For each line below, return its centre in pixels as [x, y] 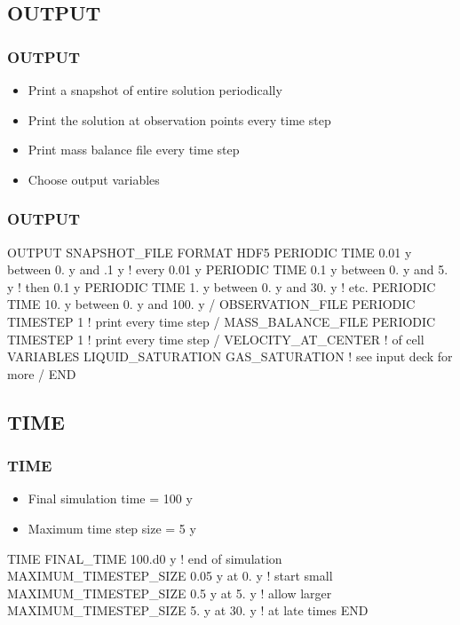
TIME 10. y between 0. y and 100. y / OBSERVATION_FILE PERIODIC [211, 304]
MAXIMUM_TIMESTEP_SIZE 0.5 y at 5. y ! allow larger [170, 593]
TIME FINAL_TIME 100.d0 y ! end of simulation [145, 558]
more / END [42, 373]
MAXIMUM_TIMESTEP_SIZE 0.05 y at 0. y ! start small [170, 576]
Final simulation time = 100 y [110, 498]
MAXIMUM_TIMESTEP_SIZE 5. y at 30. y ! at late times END [188, 610]
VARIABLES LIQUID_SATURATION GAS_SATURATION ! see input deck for [230, 356]
